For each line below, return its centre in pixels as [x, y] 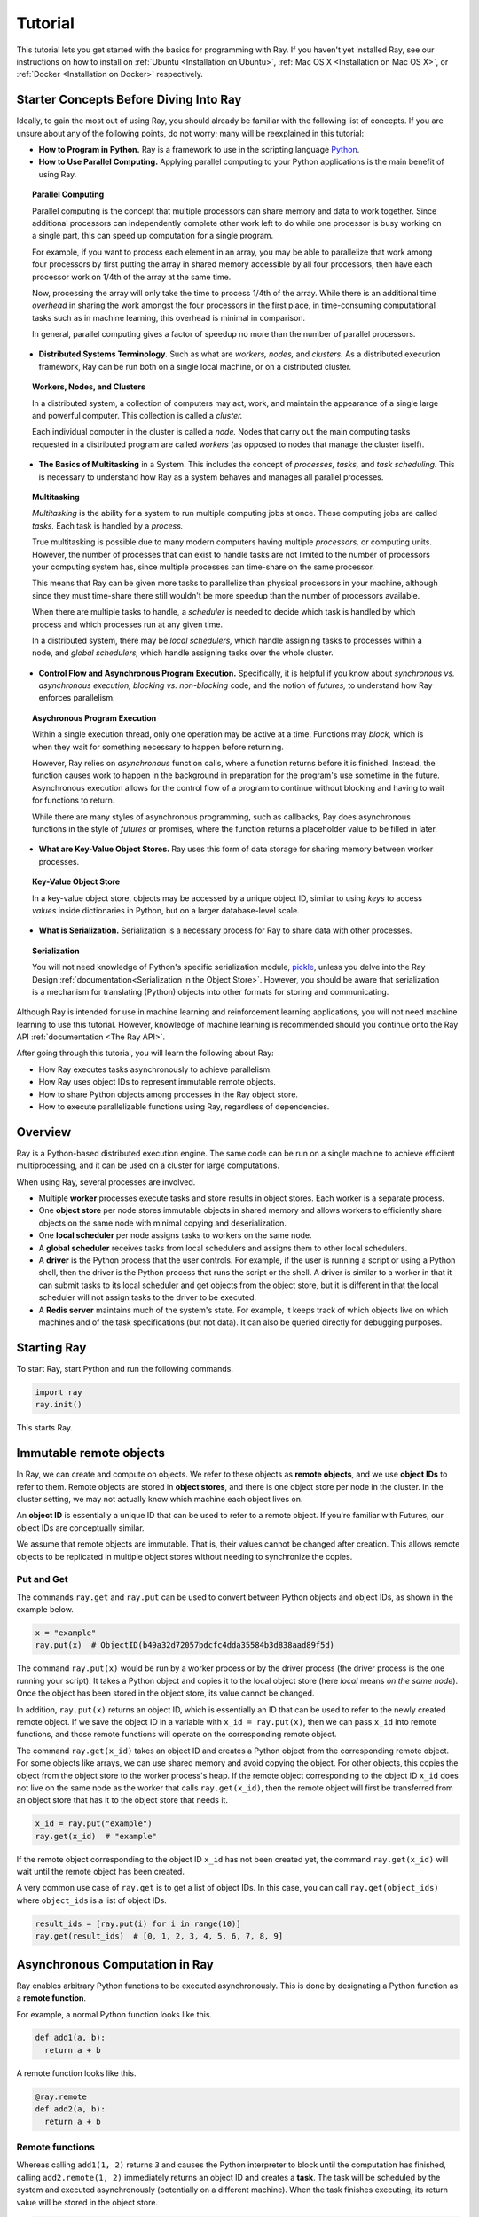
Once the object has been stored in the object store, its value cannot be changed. [165, 1693]
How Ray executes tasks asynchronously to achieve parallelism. [155, 1069]
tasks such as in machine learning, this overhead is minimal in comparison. [169, 317]
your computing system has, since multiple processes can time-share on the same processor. [204, 567]
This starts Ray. [45, 1428]
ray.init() [59, 1405]
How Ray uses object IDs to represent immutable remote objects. [157, 1082]
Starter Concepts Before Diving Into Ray [129, 100]
